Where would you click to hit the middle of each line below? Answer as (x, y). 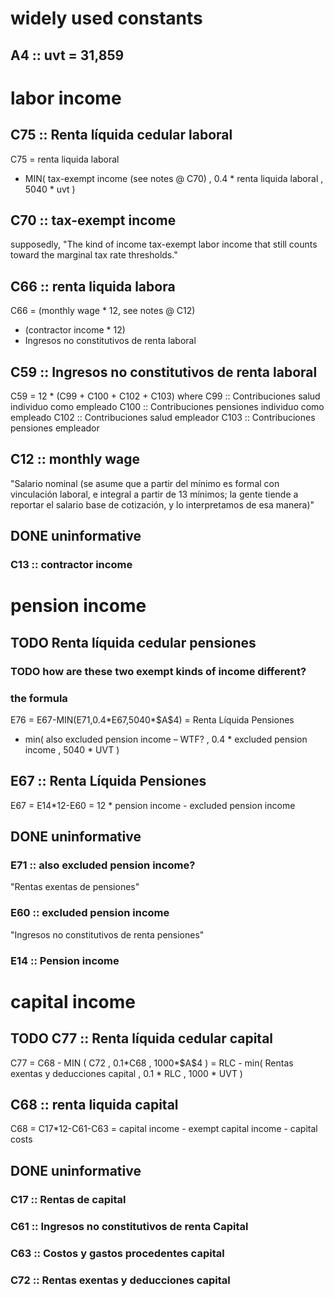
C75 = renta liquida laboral (65, 159)
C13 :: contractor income (71, 565)
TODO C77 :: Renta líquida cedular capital (142, 1038)
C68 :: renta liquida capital (94, 1105)
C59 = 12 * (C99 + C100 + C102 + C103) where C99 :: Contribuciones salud (165, 396)
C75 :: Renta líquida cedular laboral (121, 135)
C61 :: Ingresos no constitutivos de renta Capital (129, 1226)
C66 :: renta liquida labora (93, 286)
